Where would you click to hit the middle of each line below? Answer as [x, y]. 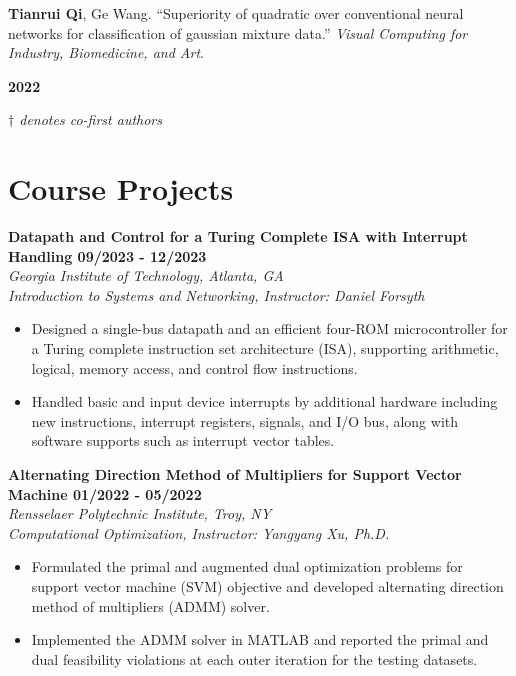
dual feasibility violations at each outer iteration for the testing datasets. [254, 658]
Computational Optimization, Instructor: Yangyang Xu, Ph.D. [199, 532]
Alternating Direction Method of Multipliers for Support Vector [235, 474]
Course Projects [121, 188]
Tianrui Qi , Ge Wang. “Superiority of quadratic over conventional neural [236, 13]
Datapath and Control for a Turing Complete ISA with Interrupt [238, 236]
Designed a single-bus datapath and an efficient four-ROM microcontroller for [269, 328]
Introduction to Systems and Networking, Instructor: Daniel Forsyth [216, 294]
